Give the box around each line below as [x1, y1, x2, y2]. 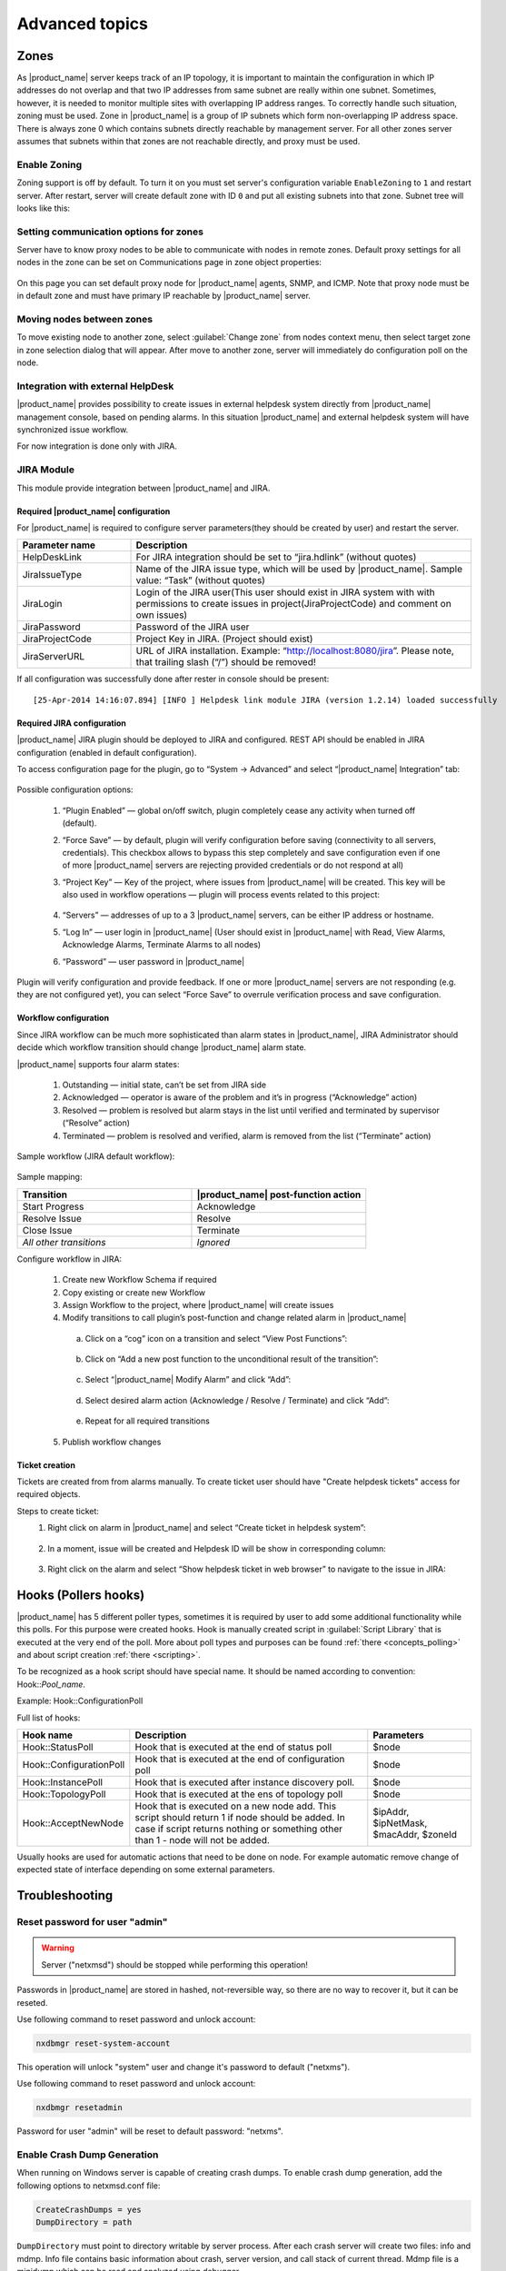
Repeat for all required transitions [84, 1415, 211, 1426]
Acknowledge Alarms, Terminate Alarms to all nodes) [62, 939, 262, 950]
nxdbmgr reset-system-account [35, 2038, 171, 2048]
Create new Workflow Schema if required [62, 1274, 217, 1285]
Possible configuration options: [16, 784, 134, 795]
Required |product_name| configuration [16, 505, 171, 517]
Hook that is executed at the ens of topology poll [134, 1788, 343, 1800]
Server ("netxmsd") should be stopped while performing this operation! [41, 1959, 309, 1970]
